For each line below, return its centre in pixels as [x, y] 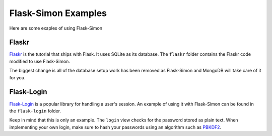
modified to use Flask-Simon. [40, 61]
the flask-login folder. [35, 111]
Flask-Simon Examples [58, 13]
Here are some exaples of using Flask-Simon [56, 28]
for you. [17, 77]
